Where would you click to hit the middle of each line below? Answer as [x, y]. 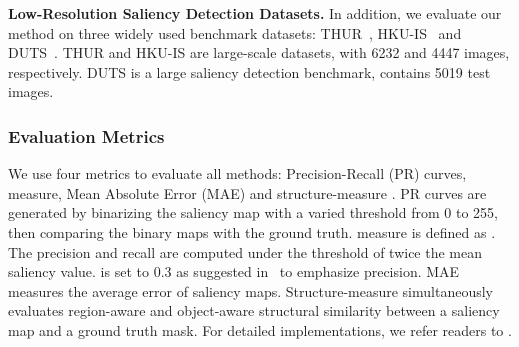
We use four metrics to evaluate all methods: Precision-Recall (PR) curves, [237, 173]
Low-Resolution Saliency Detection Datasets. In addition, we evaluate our [255, 13]
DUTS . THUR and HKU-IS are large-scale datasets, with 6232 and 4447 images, [259, 52]
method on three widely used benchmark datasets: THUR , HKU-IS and [235, 32]
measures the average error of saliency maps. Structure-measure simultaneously [250, 290]
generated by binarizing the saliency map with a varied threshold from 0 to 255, [253, 212]
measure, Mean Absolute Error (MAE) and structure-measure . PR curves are [247, 192]
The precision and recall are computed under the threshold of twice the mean [245, 251]
